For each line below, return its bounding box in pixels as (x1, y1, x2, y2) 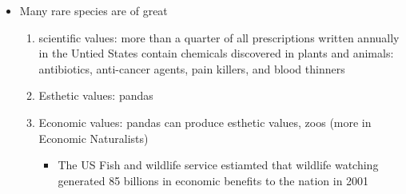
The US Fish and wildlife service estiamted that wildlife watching (58, 156, 379, 173)
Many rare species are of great (19, 2, 168, 18)
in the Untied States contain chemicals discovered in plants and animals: (38, 45, 394, 61)
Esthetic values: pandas (38, 87, 153, 104)
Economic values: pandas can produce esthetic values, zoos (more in (38, 113, 372, 130)
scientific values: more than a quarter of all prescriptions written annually (38, 29, 400, 46)
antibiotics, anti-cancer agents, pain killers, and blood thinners (38, 60, 345, 77)
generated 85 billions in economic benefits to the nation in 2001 (58, 172, 369, 188)
